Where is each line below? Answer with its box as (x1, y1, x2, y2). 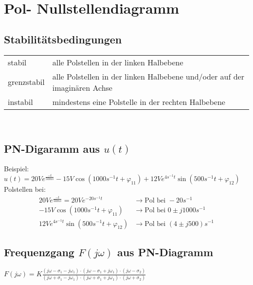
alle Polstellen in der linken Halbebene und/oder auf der (52, 70, 244, 82)
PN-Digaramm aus (4, 141, 100, 156)
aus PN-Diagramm (117, 244, 214, 259)
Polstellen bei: (4, 183, 46, 194)
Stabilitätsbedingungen (4, 31, 122, 46)
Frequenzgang (4, 244, 74, 259)
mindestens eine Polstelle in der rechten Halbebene (52, 96, 225, 107)
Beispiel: (4, 163, 29, 174)
